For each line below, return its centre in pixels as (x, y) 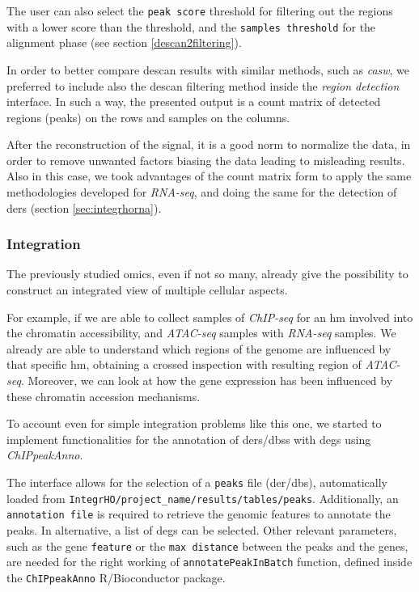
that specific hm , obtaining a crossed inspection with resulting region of (184, 364)
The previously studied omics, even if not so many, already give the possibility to (207, 274)
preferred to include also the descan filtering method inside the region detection (203, 85)
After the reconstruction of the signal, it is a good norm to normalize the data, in (209, 144)
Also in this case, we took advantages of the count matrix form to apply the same (209, 176)
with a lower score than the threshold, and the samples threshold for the (191, 26)
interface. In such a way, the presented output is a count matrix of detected (194, 101)
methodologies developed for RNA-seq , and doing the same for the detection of (202, 192)
